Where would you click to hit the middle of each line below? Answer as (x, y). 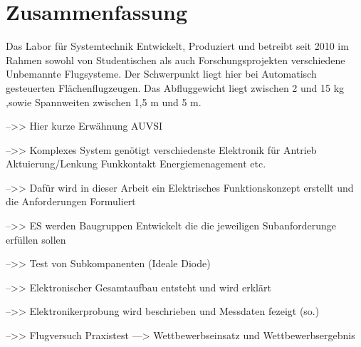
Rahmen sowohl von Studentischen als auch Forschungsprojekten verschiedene (176, 59)
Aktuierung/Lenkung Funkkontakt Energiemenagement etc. (136, 164)
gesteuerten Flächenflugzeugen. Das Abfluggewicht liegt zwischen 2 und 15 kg (175, 87)
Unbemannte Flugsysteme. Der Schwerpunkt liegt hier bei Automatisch (161, 74)
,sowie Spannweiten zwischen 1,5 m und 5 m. (104, 102)
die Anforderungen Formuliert (71, 201)
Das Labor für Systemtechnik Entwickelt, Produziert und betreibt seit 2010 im (177, 46)
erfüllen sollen (36, 239)
